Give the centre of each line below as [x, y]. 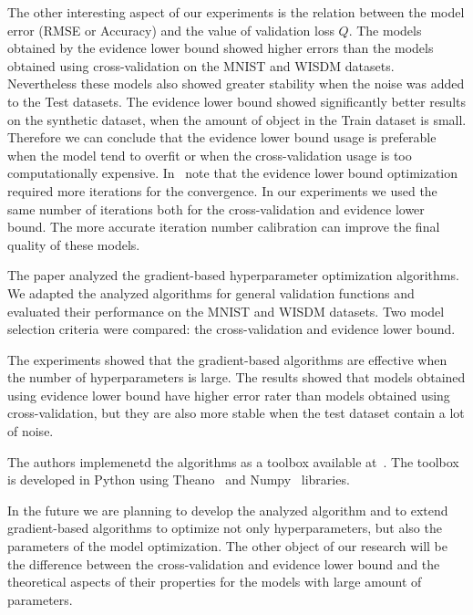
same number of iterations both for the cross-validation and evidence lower [216, 208]
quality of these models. [74, 244]
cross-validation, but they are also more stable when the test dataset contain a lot [236, 413]
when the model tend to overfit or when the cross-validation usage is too [210, 155]
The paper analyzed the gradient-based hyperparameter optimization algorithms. [233, 275]
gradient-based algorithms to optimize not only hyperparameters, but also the [225, 528]
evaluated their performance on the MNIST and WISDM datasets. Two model [226, 311]
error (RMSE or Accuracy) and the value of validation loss [171, 30]
